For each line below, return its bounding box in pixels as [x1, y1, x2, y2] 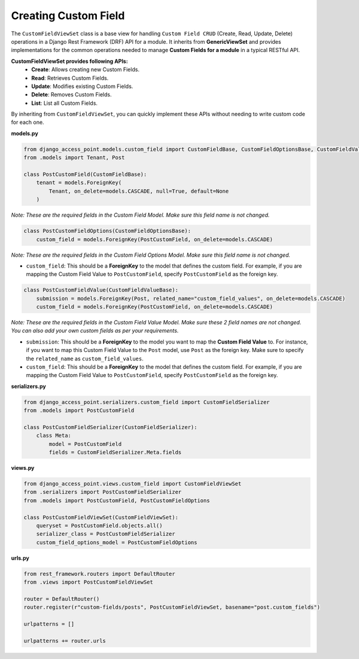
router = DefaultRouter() [23, 596, 100, 602]
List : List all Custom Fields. [31, 99, 98, 107]
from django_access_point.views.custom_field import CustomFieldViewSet [23, 481, 242, 487]
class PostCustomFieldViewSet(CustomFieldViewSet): [23, 514, 179, 521]
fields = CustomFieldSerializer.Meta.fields [48, 449, 182, 456]
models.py [11, 129, 38, 137]
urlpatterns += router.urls [23, 637, 106, 644]
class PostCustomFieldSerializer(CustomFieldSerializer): [23, 424, 197, 430]
